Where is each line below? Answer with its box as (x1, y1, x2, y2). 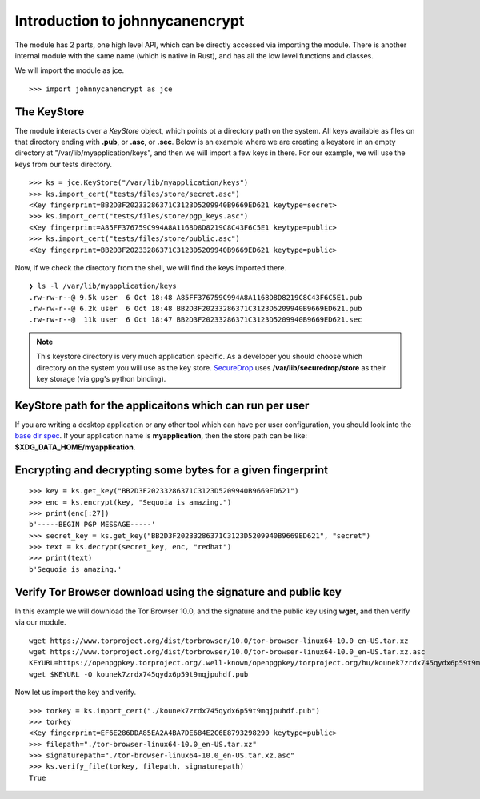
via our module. (14, 617, 67, 627)
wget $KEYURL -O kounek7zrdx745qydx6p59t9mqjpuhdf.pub (29, 669, 249, 679)
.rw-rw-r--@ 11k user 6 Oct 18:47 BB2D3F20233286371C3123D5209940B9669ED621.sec (29, 315, 362, 324)
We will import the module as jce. (14, 66, 125, 75)
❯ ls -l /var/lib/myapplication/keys (29, 282, 178, 291)
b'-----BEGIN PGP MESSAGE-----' (29, 520, 156, 529)
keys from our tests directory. (14, 159, 112, 169)
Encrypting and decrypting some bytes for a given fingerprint (14, 463, 328, 477)
